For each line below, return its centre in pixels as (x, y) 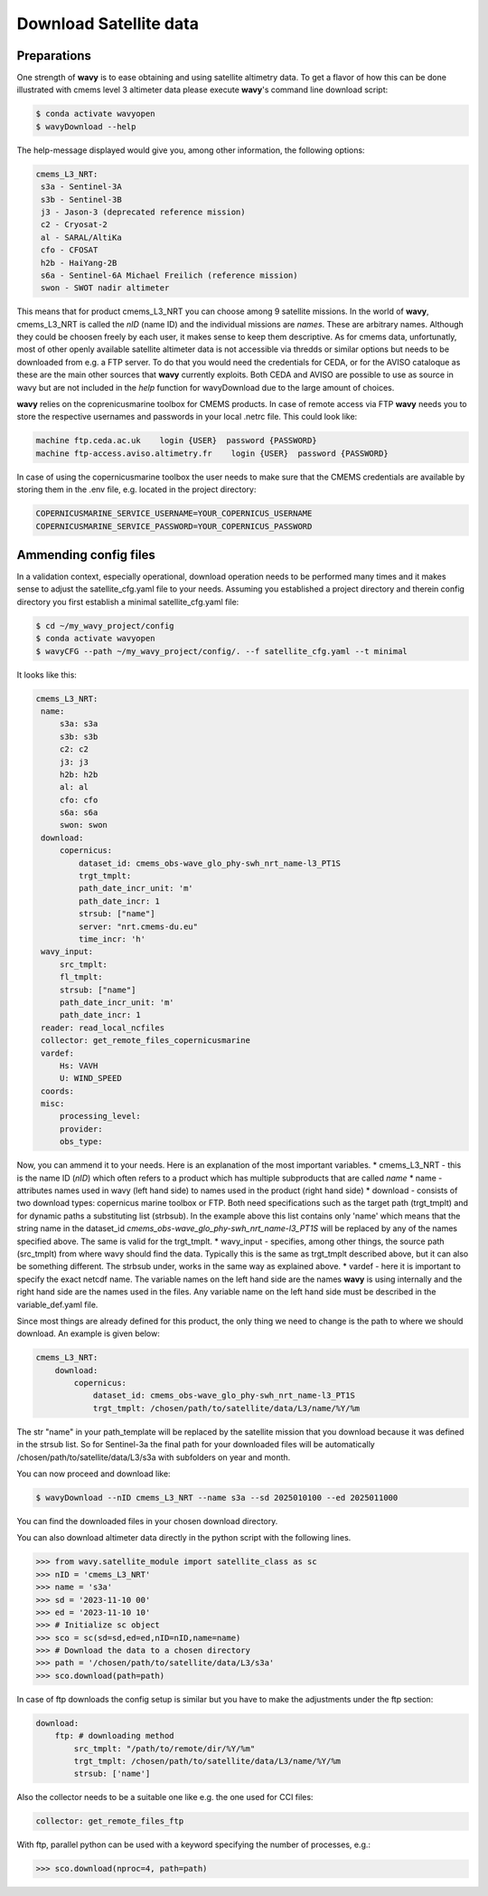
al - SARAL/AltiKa (81, 237)
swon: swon (84, 825)
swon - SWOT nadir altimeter (105, 288)
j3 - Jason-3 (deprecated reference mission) (143, 212)
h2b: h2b (79, 774)
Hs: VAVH (79, 1066)
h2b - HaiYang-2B (79, 263)
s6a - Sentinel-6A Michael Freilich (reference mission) (169, 275)
